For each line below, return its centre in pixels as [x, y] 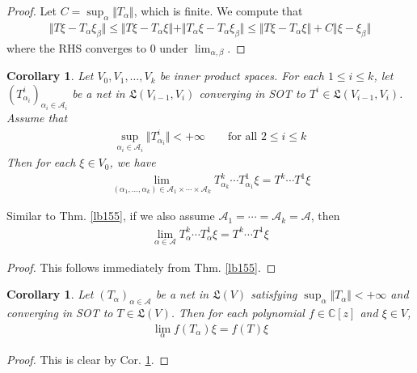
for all [243, 137]
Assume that [37, 118]
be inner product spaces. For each [242, 76]
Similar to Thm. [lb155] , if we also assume [111, 216]
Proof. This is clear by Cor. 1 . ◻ [88, 360]
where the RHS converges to [76, 47]
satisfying [274, 294]
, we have [133, 162]
